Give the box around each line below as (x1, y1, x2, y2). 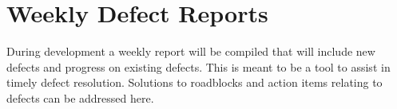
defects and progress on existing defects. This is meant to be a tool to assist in (6, 58, 391, 75)
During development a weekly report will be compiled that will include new (6, 43, 375, 60)
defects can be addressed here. (6, 89, 154, 106)
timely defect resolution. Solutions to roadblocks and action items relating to (6, 74, 383, 91)
